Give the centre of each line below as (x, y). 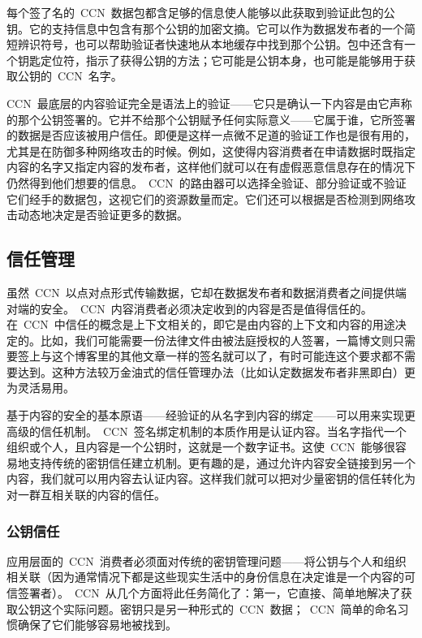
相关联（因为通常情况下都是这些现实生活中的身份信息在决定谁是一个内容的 (205, 577)
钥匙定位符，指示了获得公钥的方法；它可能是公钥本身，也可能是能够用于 (211, 60)
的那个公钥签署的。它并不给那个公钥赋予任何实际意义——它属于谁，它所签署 (211, 119)
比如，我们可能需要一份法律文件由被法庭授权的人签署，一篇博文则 (216, 340)
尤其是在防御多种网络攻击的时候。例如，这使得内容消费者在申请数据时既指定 (211, 151)
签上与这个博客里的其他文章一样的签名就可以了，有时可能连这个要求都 (205, 356)
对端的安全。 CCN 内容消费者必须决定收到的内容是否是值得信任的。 (189, 308)
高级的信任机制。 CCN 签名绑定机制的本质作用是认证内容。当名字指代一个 (207, 431)
